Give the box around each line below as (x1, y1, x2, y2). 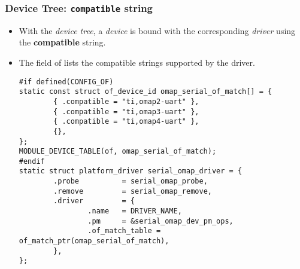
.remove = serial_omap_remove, (53, 187, 212, 195)
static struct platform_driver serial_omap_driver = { (19, 167, 243, 176)
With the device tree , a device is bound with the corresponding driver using (19, 24, 296, 36)
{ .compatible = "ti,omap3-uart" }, (53, 107, 199, 116)
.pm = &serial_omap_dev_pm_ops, (87, 216, 234, 225)
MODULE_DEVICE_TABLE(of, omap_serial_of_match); (19, 147, 217, 156)
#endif (19, 157, 45, 166)
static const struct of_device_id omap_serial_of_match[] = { (19, 87, 272, 96)
